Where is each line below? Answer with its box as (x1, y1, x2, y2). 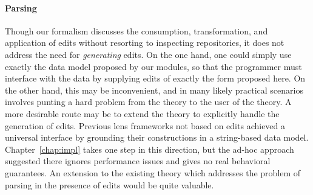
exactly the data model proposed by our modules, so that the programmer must (5, 60, 302, 72)
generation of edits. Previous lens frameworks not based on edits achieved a (5, 119, 286, 132)
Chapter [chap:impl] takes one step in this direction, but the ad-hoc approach (5, 142, 294, 155)
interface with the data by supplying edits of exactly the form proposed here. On (5, 72, 306, 85)
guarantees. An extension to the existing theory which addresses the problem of (5, 166, 301, 179)
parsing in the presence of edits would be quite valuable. (5, 178, 214, 191)
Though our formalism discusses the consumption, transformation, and (5, 24, 268, 37)
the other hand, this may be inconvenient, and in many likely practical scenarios (5, 83, 303, 96)
